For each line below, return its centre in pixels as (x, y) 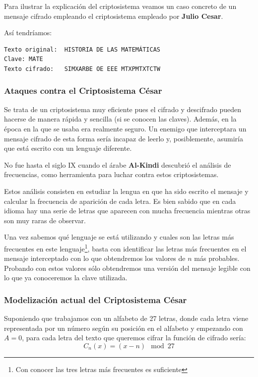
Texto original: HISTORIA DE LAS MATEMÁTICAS (82, 49)
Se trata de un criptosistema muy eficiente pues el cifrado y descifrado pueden (123, 109)
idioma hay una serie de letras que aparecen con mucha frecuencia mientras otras (127, 211)
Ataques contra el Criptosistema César (83, 91)
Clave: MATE (24, 59)
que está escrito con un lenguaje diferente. (68, 148)
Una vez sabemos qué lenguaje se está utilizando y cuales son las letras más (119, 237)
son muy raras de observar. (45, 220)
